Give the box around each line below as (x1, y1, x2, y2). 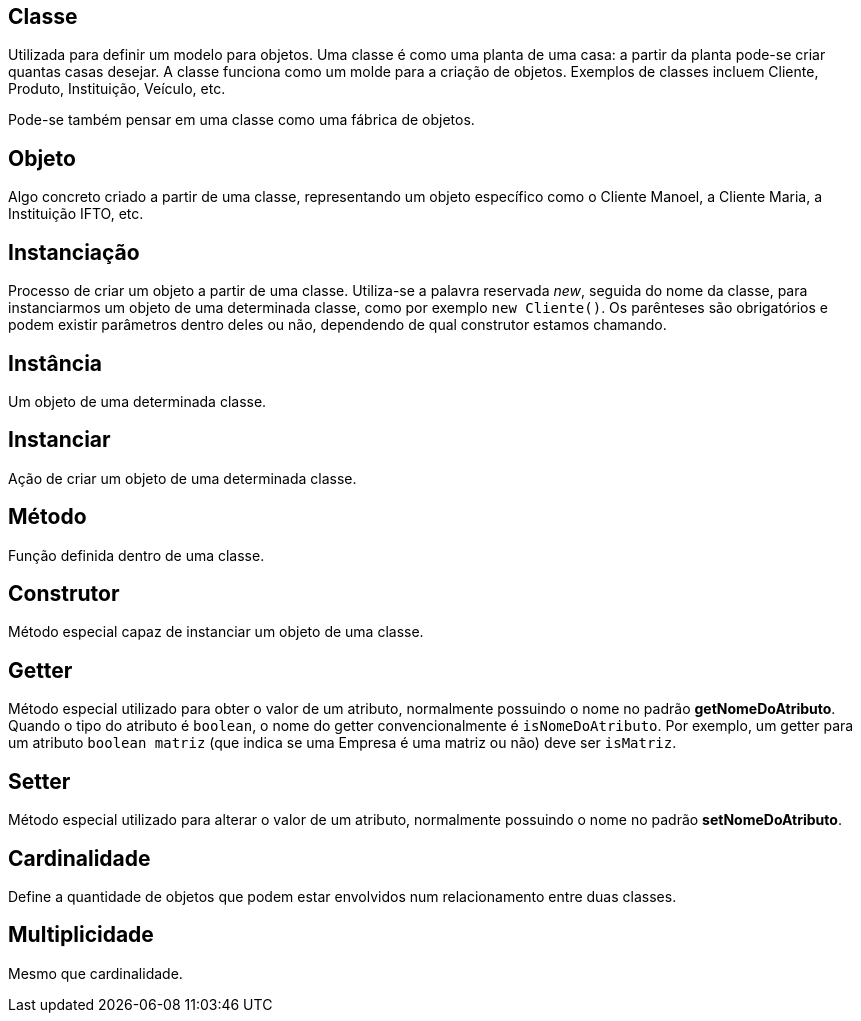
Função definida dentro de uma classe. (8, 546, 265, 564)
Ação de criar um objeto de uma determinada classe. (8, 469, 357, 487)
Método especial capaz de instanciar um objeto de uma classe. (8, 623, 424, 641)
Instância (8, 350, 103, 376)
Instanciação (8, 239, 140, 265)
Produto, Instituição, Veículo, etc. (8, 80, 226, 98)
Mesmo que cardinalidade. (8, 964, 183, 982)
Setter (8, 768, 71, 794)
